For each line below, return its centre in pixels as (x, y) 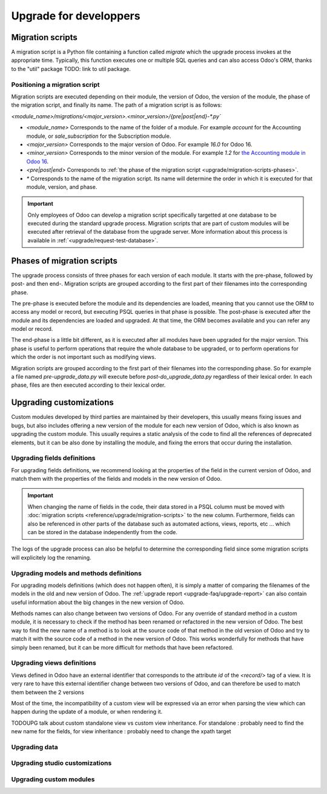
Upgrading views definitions (54, 663)
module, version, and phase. (62, 187)
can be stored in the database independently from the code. (103, 532)
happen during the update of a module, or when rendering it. (87, 712)
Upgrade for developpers (76, 16)
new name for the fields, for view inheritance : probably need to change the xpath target (121, 731)
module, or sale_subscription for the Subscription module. (99, 136)
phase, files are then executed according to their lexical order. (88, 385)
